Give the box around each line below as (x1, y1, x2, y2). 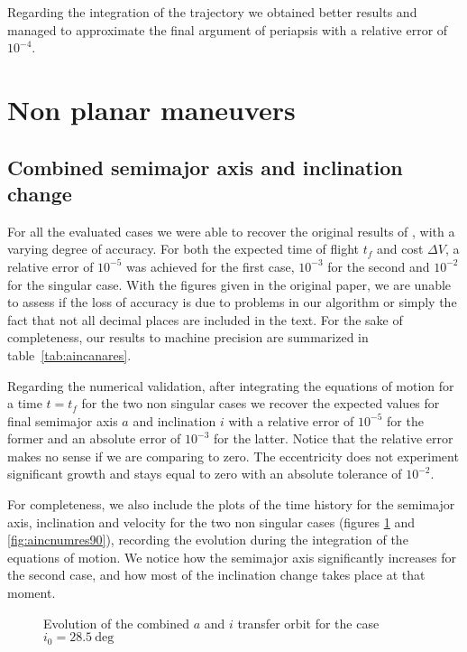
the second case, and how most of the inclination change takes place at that (7, 565, 426, 584)
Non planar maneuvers (7, 90, 296, 127)
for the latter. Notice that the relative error (214, 429, 453, 448)
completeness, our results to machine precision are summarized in (7, 328, 369, 347)
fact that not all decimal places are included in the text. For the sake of (7, 310, 403, 329)
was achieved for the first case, (126, 256, 295, 275)
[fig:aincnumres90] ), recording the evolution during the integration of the (7, 530, 408, 549)
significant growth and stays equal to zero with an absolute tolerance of (7, 464, 402, 483)
